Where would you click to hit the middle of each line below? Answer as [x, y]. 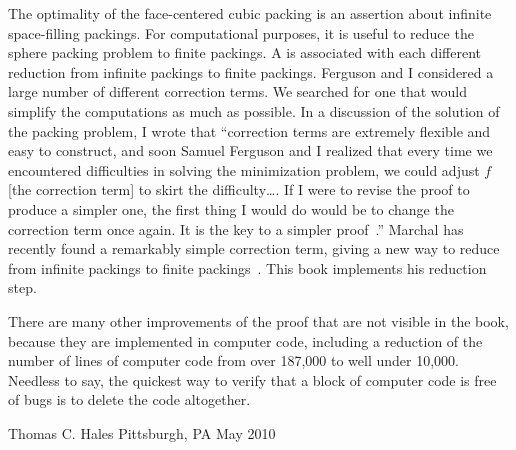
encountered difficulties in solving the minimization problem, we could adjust [244, 169]
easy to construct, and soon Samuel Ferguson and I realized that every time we [250, 150]
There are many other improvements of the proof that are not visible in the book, [258, 320]
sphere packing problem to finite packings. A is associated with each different [244, 52]
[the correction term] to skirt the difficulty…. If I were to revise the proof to [239, 189]
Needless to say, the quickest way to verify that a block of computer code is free [252, 379]
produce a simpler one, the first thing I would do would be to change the [231, 208]
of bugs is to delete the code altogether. [129, 399]
